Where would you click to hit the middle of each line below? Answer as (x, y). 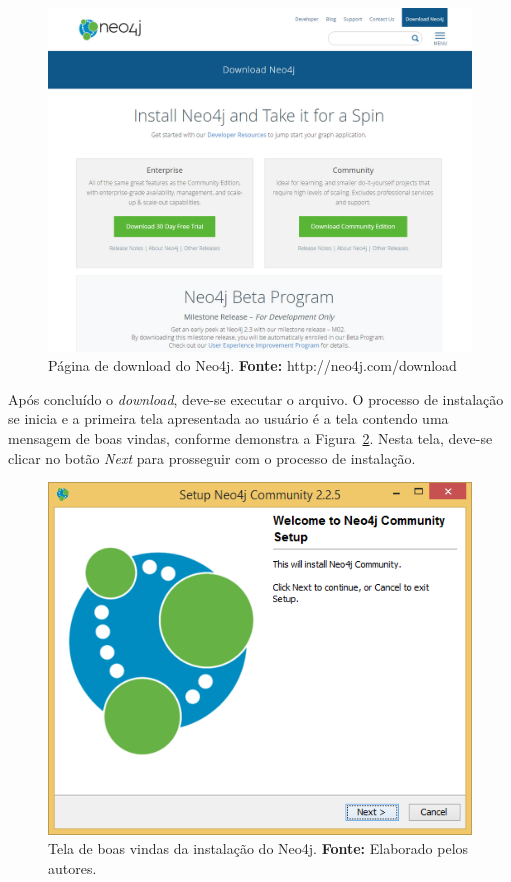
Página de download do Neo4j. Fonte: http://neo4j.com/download (252, 365)
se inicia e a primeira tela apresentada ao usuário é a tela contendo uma (228, 418)
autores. (72, 867)
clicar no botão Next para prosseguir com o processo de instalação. (212, 457)
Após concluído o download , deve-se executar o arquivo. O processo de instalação (256, 398)
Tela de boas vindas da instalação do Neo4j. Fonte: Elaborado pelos (258, 848)
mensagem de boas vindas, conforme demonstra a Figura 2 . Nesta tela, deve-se (250, 438)
